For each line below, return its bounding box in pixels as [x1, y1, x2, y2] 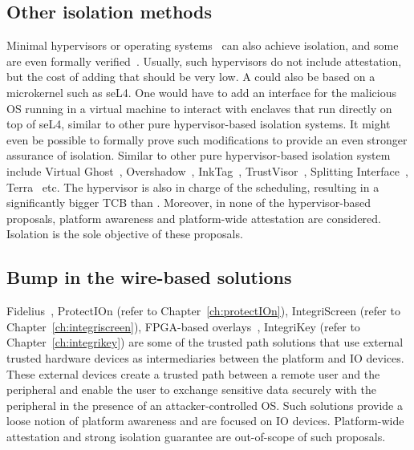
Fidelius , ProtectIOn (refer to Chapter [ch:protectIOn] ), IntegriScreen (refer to [6, 302, 400, 319]
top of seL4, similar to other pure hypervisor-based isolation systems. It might [6, 116, 391, 132]
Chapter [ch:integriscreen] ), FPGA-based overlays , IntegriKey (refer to [6, 318, 360, 334]
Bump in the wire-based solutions [6, 265, 292, 290]
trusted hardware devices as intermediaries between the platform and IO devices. [6, 349, 404, 366]
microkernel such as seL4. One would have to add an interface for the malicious [6, 83, 396, 100]
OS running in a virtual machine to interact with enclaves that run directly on [6, 99, 392, 116]
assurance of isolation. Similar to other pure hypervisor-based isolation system [6, 147, 391, 164]
